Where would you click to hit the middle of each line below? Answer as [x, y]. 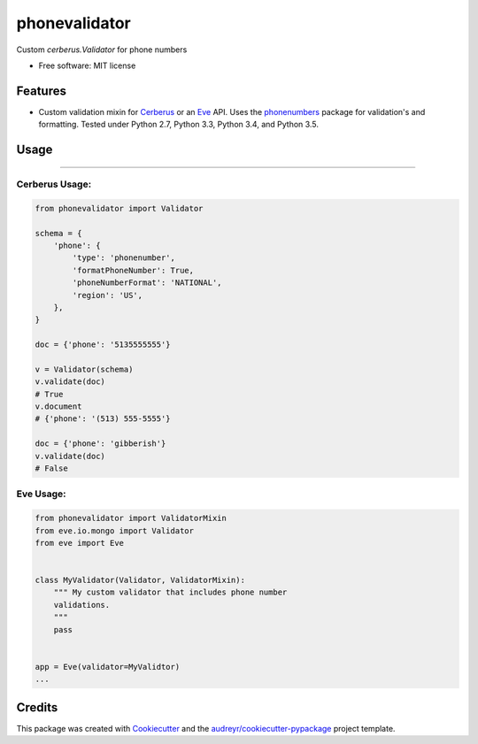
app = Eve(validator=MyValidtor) [108, 667]
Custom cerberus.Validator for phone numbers [102, 50]
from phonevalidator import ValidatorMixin [131, 518]
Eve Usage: [41, 494]
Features [41, 91]
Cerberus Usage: [54, 184]
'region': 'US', [108, 295]
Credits [37, 707]
